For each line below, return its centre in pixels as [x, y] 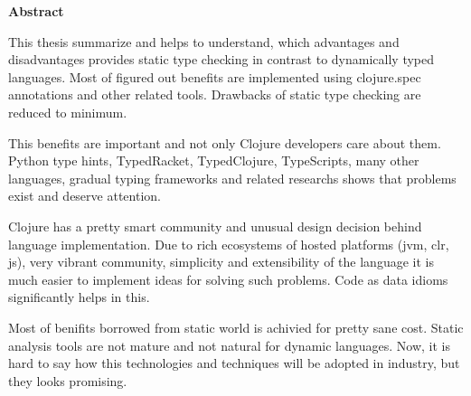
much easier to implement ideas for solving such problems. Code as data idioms [228, 279]
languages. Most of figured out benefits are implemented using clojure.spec [215, 76]
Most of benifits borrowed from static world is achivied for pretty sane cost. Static [236, 327]
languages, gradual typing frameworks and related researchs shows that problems [232, 178]
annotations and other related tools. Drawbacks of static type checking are [215, 94]
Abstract [36, 11]
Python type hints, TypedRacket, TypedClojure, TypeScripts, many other [214, 160]
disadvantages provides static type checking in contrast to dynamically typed [221, 59]
